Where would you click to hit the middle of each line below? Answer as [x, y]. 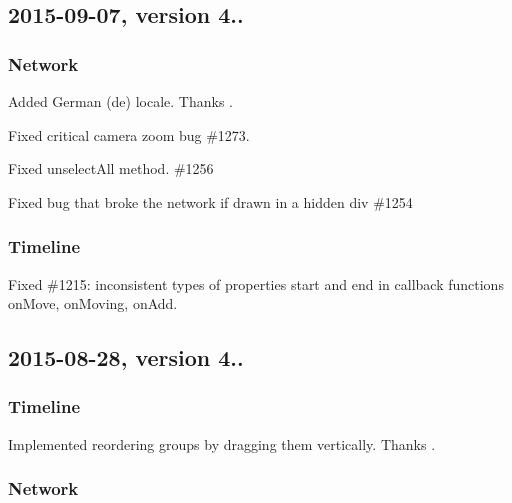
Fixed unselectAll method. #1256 [111, 168]
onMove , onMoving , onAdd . [93, 303]
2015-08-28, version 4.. [126, 357]
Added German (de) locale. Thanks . [120, 101]
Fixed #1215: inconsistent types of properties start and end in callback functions [256, 283]
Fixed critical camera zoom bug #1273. [129, 134]
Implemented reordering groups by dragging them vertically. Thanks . [222, 443]
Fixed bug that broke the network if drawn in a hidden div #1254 [210, 201]
